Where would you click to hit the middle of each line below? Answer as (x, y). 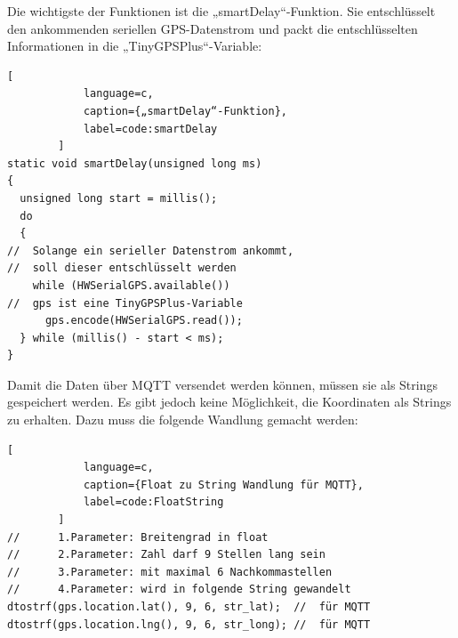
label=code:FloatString (153, 502)
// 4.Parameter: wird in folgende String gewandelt (179, 590)
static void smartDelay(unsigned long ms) (135, 163)
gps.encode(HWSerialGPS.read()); (144, 321)
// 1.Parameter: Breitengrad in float (138, 537)
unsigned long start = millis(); (119, 198)
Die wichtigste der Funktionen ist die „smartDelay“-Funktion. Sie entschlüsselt (221, 11)
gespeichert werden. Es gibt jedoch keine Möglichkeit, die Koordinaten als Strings (229, 402)
